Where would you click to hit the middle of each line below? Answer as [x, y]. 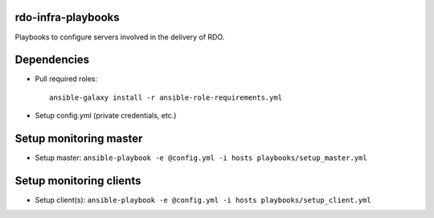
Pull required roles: [66, 79]
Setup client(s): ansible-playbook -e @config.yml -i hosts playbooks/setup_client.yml [203, 200]
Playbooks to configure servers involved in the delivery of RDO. [120, 37]
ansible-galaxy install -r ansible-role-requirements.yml [166, 97]
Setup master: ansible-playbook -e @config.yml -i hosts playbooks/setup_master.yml [201, 158]
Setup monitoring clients [78, 181]
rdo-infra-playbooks [67, 17]
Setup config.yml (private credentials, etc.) [106, 116]
